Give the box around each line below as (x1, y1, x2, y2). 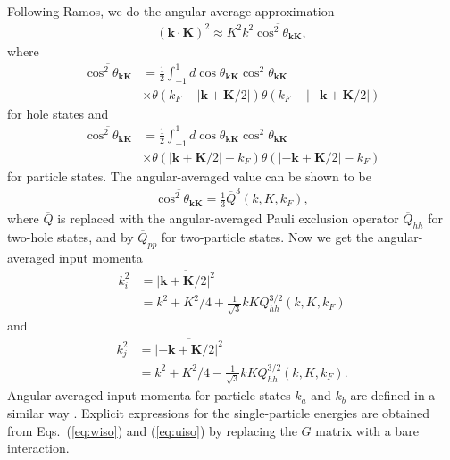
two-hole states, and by (7, 227, 134, 246)
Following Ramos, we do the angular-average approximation (7, 2, 335, 20)
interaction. (7, 439, 70, 457)
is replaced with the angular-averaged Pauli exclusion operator (57, 209, 399, 227)
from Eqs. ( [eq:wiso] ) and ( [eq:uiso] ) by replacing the (7, 421, 297, 439)
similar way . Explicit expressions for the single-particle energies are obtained (7, 404, 429, 422)
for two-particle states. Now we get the (161, 227, 374, 246)
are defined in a (350, 386, 436, 405)
